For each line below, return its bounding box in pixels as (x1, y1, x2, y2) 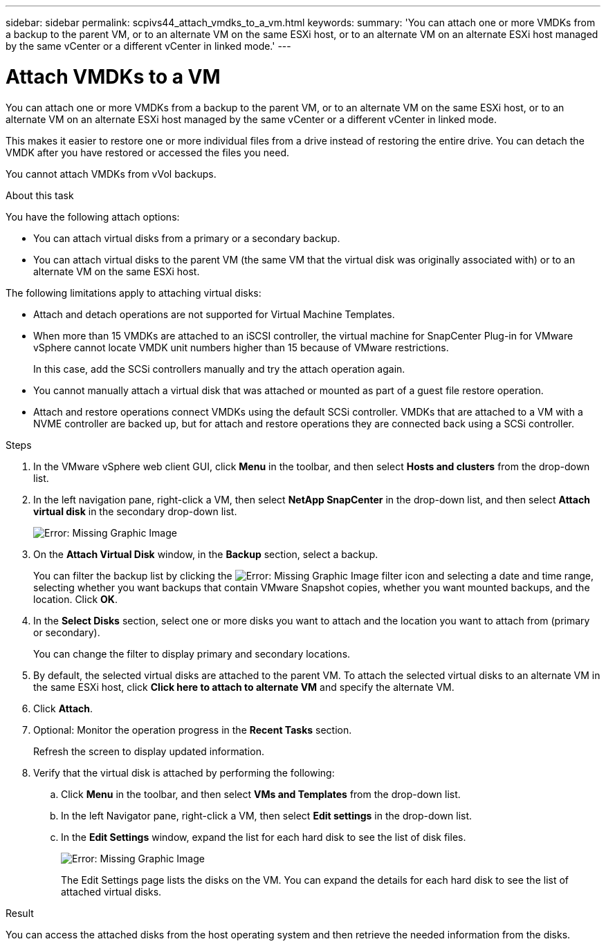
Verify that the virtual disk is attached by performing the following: (33, 766, 335, 779)
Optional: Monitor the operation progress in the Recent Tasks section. (33, 723, 352, 736)
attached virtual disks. (61, 885, 162, 898)
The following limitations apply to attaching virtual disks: (6, 286, 261, 299)
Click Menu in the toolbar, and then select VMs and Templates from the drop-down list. (61, 788, 461, 800)
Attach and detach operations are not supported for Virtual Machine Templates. (33, 308, 395, 320)
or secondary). (33, 626, 100, 638)
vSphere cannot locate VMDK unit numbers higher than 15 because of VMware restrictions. (33, 341, 449, 353)
